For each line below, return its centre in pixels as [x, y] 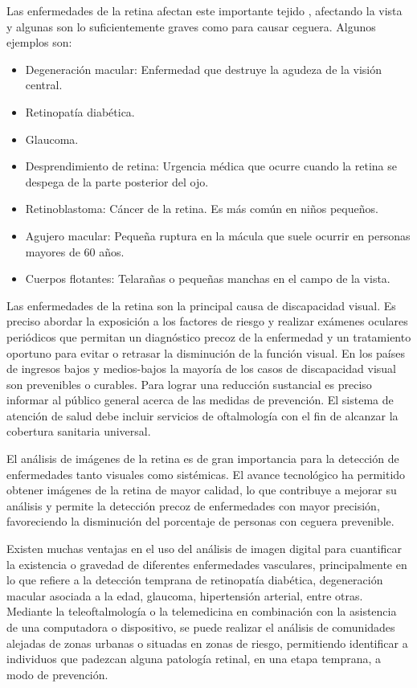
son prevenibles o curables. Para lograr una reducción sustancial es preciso [189, 384]
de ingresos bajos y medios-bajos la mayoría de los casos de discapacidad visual [201, 369]
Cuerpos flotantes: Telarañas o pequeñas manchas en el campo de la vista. [208, 278]
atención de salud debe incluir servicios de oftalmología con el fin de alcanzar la [202, 415]
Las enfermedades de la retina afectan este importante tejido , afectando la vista [204, 10]
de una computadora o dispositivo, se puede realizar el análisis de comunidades [201, 627]
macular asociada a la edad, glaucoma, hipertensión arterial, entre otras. [185, 595]
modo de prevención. [57, 674]
